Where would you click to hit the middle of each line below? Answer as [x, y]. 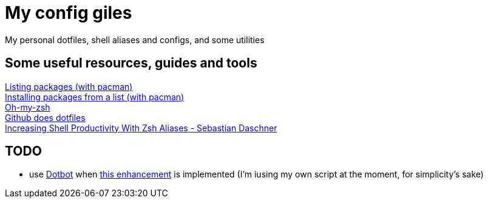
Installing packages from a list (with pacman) [95, 97]
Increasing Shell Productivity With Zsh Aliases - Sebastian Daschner [141, 128]
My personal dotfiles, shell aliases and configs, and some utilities [135, 40]
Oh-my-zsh [28, 107]
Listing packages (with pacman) [69, 86]
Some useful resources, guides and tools [131, 63]
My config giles [69, 13]
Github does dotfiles [45, 117]
